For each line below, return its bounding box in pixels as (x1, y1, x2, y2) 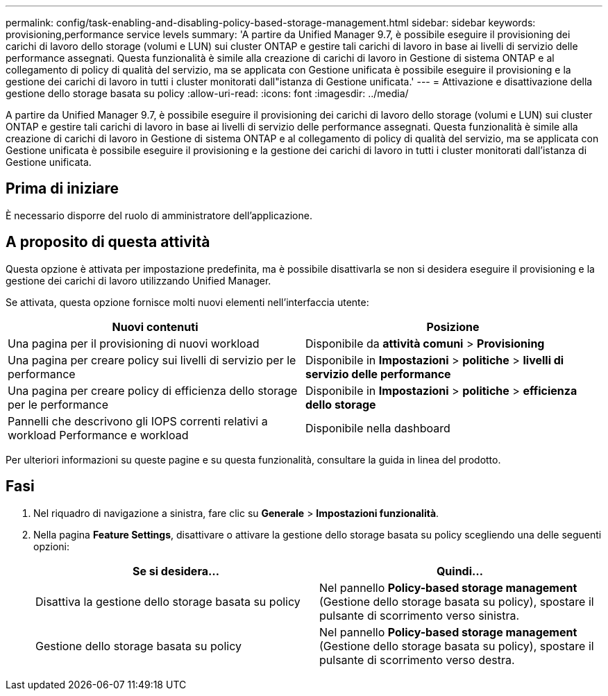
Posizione (426, 319, 480, 334)
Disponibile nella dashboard (305, 421, 450, 435)
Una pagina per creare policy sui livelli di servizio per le (8, 353, 296, 367)
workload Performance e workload (8, 427, 189, 442)
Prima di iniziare (6, 180, 119, 198)
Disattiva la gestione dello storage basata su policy (35, 594, 301, 609)
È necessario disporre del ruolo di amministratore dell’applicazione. (6, 209, 312, 221)
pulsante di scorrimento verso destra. (319, 652, 515, 667)
